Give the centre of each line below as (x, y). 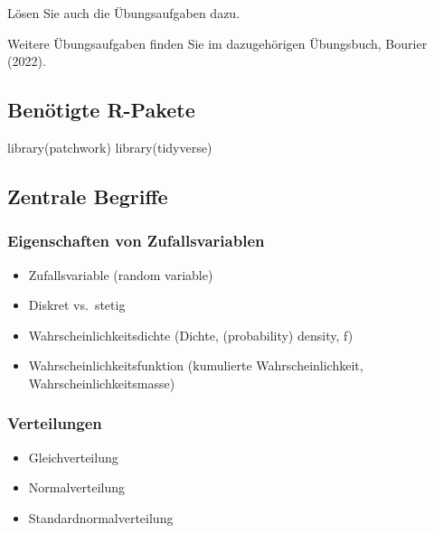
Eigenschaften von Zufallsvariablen (136, 241)
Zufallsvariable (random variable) (121, 274)
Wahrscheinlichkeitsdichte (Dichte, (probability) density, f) (191, 335)
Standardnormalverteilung (101, 517)
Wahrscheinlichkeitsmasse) (102, 383)
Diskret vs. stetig (77, 305)
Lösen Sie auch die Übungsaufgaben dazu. (124, 13)
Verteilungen (55, 423)
